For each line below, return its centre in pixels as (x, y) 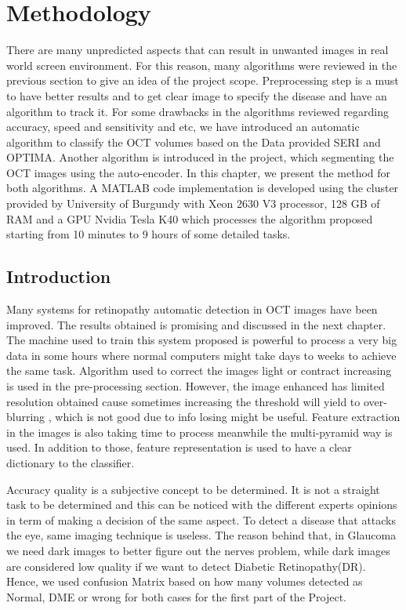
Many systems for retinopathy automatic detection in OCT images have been (192, 309)
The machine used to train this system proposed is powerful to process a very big (202, 340)
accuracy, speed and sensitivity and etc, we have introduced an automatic (183, 127)
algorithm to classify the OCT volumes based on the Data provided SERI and (194, 142)
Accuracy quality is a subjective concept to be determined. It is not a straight (193, 489)
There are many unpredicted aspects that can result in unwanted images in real (198, 50)
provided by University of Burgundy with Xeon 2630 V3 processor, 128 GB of (193, 203)
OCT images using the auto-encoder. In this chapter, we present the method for (199, 172)
